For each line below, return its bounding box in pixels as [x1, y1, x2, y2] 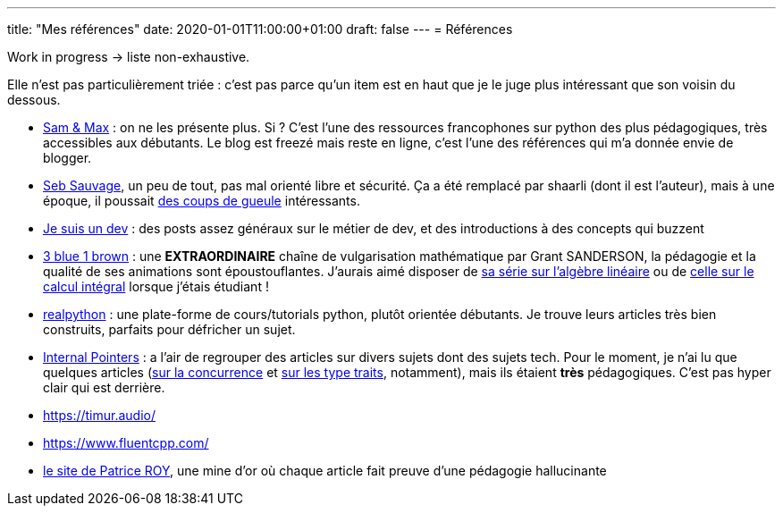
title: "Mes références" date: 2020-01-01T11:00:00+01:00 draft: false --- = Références [7, 21, 513, 37]
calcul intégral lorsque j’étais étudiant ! [43, 279, 269, 294]
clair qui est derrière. [43, 380, 165, 395]
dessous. [7, 92, 61, 107]
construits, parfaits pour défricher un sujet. [43, 322, 296, 337]
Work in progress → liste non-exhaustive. [7, 49, 250, 64]
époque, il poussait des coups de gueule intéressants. [43, 193, 360, 208]
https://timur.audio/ [43, 408, 156, 423]
